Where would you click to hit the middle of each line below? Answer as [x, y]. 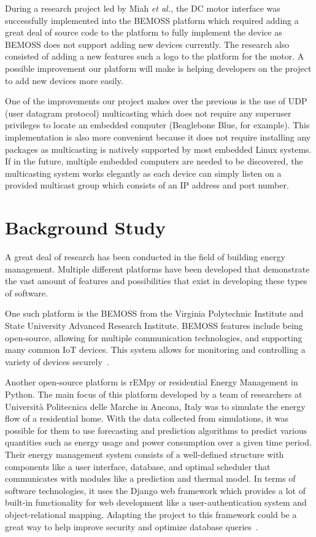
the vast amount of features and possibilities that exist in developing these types [156, 281]
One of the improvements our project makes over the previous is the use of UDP [156, 101]
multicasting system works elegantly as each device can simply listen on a [143, 173]
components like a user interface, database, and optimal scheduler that [138, 466]
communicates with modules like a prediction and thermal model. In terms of [150, 478]
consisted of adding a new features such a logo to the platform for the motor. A [155, 56]
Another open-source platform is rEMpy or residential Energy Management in [152, 382]
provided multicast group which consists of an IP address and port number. [147, 185]
